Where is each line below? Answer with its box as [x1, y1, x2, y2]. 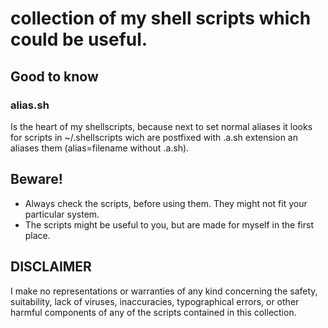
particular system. [24, 208, 100, 220]
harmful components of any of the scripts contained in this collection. [10, 306, 297, 318]
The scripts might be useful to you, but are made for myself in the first [24, 218, 314, 231]
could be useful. [10, 28, 148, 51]
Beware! [10, 171, 63, 188]
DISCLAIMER [10, 258, 92, 276]
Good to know [10, 68, 99, 85]
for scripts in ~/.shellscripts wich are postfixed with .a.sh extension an [10, 131, 298, 143]
